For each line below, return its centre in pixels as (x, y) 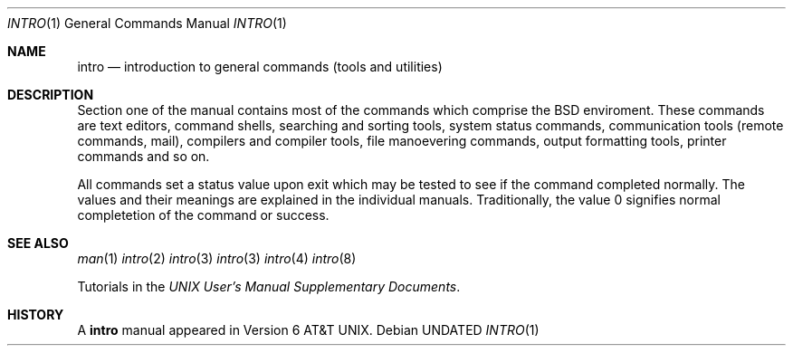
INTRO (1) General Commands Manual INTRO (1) (147, 23)
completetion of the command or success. (203, 215)
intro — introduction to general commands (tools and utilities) (260, 67)
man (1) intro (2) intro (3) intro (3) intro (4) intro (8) (217, 258)
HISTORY (36, 315)
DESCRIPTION (51, 95)
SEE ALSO (38, 243)
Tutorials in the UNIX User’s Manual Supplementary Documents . (269, 286)
